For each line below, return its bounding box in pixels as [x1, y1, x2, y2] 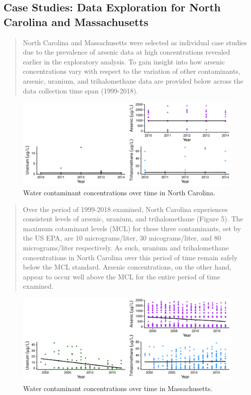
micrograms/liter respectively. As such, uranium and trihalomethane [23, 243, 229, 253]
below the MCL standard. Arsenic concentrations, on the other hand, [23, 262, 231, 272]
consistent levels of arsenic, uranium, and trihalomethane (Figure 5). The [23, 213, 244, 224]
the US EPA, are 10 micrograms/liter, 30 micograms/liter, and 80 [23, 233, 222, 243]
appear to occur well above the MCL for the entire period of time [23, 271, 221, 281]
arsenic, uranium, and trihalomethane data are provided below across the [23, 75, 244, 86]
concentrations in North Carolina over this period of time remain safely [23, 252, 238, 262]
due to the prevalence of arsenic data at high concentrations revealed [23, 47, 230, 57]
